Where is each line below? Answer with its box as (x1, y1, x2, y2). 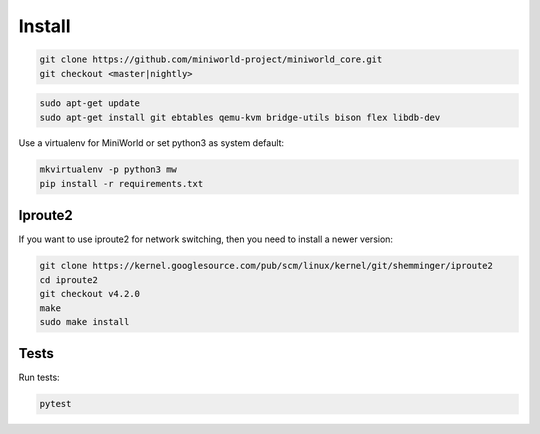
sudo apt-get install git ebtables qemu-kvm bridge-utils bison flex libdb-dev (39, 111, 441, 123)
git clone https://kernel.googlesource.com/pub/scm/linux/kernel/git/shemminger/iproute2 (39, 260, 494, 272)
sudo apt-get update (39, 98, 140, 109)
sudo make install (39, 316, 130, 327)
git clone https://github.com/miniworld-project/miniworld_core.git (39, 54, 383, 65)
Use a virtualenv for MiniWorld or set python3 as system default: (18, 137, 285, 149)
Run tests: (18, 371, 60, 384)
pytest (39, 398, 72, 410)
